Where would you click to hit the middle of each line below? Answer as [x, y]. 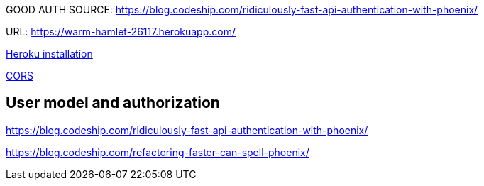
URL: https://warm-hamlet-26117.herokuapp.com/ [121, 32]
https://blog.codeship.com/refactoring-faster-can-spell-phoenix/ [158, 152]
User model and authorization [113, 103]
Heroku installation [49, 54]
